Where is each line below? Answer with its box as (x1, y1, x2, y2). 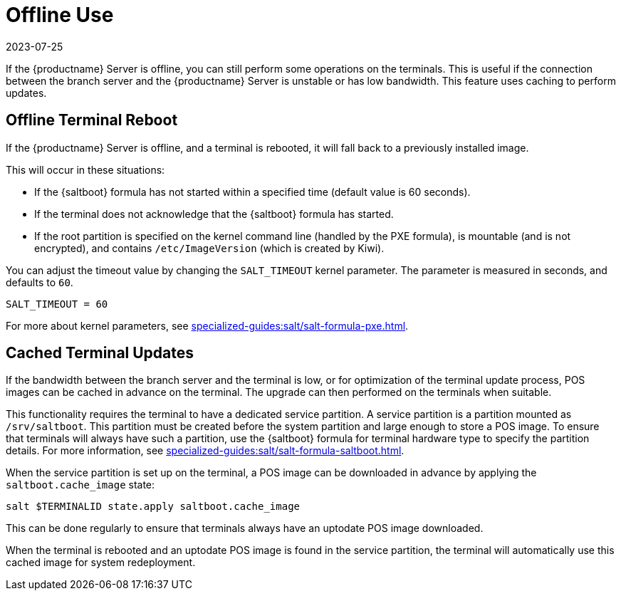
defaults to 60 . (6, 276, 73, 288)
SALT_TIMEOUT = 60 (6, 298, 108, 310)
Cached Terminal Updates (6, 344, 194, 362)
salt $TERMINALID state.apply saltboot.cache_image (6, 501, 301, 513)
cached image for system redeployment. (6, 556, 196, 569)
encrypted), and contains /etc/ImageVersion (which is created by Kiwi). (34, 241, 385, 254)
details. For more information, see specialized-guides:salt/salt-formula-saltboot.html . (6, 444, 405, 457)
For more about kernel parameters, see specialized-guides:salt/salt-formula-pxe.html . (6, 319, 409, 332)
